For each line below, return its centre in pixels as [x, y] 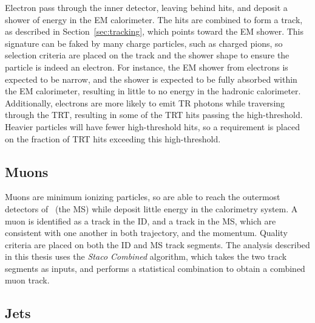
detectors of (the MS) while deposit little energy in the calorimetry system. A [151, 208]
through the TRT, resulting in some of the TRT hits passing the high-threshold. [154, 115]
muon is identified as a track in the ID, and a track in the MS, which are [141, 221]
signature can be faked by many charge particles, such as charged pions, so [144, 43]
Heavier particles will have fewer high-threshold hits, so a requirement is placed [152, 126]
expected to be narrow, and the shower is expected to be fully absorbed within [151, 79]
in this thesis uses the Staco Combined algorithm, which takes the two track [146, 256]
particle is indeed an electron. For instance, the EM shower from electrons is [147, 67]
